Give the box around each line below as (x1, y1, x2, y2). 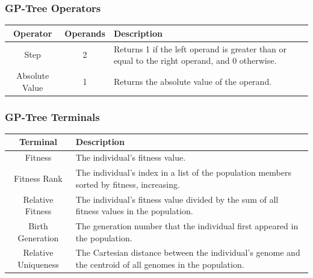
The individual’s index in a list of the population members (75, 166, 291, 179)
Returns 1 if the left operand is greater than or (113, 42, 287, 55)
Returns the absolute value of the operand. (113, 75, 272, 87)
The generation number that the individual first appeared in (75, 219, 299, 232)
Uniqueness (17, 258, 59, 270)
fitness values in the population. (75, 205, 193, 217)
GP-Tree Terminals (5, 109, 100, 124)
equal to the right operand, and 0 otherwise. (113, 54, 277, 67)
